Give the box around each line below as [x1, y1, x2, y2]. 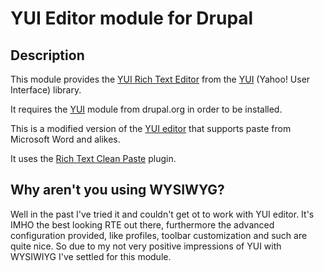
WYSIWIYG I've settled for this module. [10, 250, 172, 262]
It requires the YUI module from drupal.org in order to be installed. [10, 103, 283, 115]
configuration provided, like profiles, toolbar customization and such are [10, 229, 308, 241]
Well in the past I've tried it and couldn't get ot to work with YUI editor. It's [10, 208, 315, 220]
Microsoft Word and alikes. [10, 133, 121, 145]
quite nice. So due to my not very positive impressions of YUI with [10, 240, 282, 252]
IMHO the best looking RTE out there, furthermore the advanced [10, 218, 275, 231]
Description [10, 47, 85, 64]
